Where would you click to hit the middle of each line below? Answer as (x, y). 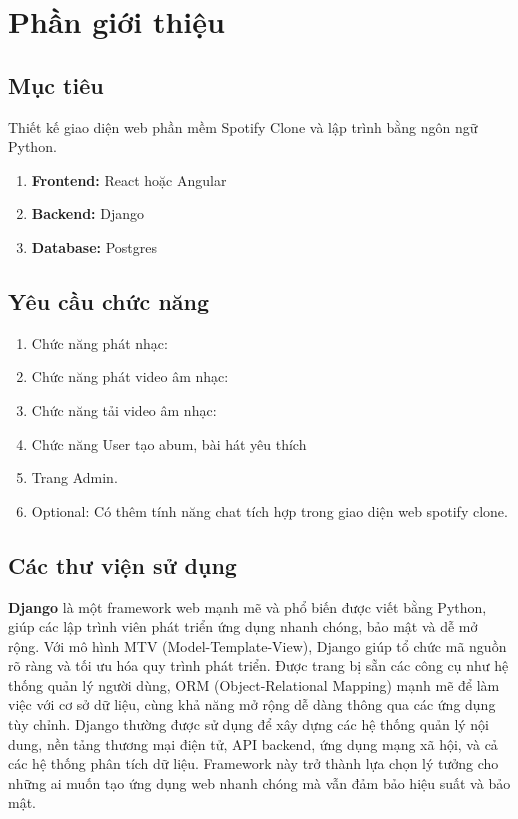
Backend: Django (88, 213)
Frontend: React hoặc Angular (129, 179)
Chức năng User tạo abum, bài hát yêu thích (169, 443)
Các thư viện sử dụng (122, 564)
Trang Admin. (74, 477)
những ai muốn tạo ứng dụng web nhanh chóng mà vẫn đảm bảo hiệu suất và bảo (259, 782)
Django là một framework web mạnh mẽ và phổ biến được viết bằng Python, (247, 606)
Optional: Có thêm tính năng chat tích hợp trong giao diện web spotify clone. (269, 510)
